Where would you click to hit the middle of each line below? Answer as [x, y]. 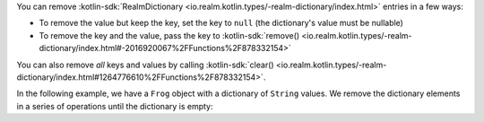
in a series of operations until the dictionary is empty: [115, 106]
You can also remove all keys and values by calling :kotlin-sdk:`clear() [145, 65]
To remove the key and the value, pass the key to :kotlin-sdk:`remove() [169, 35]
